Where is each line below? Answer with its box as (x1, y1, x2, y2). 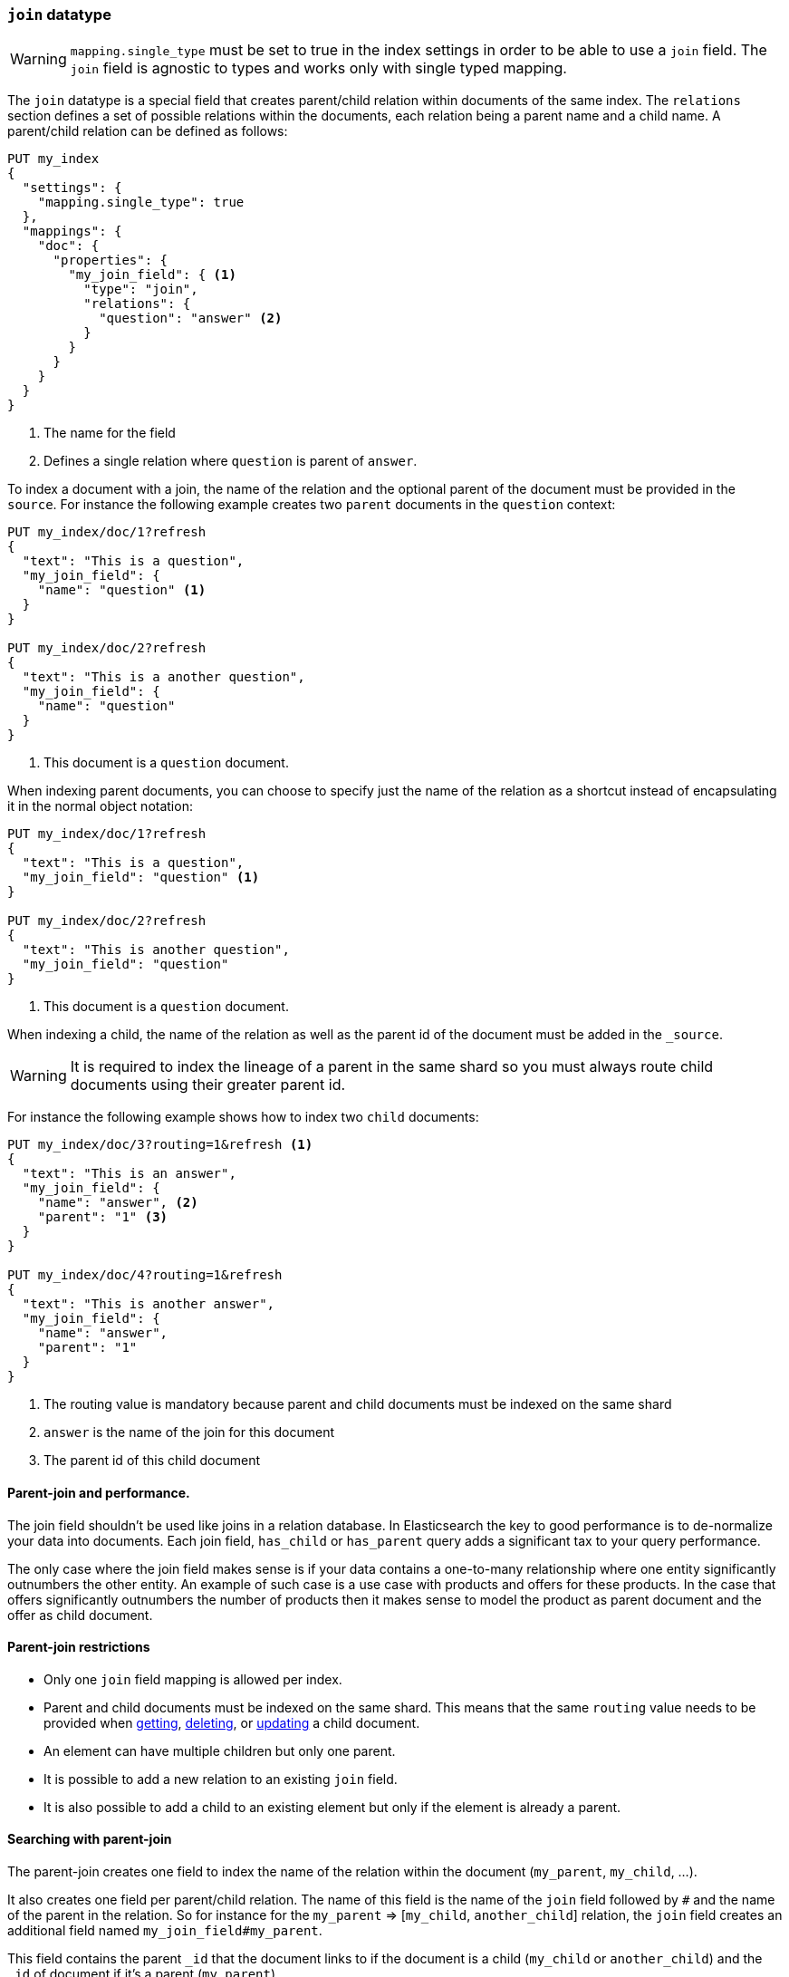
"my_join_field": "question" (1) (22, 870, 260, 885)
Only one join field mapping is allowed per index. (43, 1671, 342, 1687)
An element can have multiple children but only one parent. (43, 1742, 396, 1759)
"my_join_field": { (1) (68, 267, 236, 283)
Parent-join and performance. (7, 1484, 190, 1500)
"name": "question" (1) (37, 583, 207, 598)
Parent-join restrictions (7, 1639, 150, 1655)
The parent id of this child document (43, 1452, 261, 1469)
